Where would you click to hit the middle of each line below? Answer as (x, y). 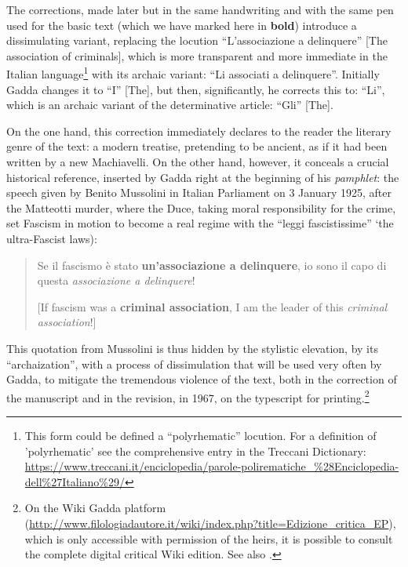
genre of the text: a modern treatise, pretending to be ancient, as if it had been (197, 146)
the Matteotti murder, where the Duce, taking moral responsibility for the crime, (201, 207)
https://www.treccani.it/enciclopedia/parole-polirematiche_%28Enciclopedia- (212, 466)
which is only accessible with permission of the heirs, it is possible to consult (209, 538)
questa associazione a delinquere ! (116, 280)
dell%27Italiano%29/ (75, 481)
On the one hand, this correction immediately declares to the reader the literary (199, 131)
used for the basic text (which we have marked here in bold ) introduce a (182, 25)
